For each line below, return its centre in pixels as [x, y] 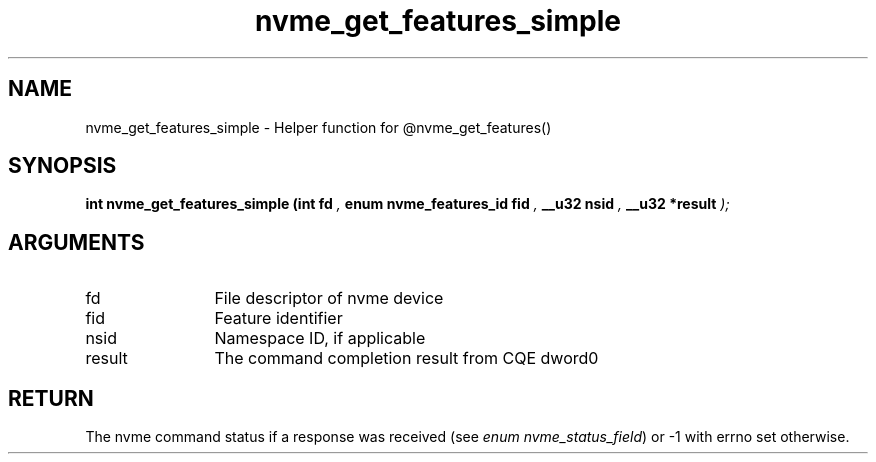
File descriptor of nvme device [329, 298]
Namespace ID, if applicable [320, 338]
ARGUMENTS [76, 242]
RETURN [51, 398]
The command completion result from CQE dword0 [406, 358]
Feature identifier [278, 318]
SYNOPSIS [62, 166]
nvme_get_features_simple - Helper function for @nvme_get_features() [318, 127]
